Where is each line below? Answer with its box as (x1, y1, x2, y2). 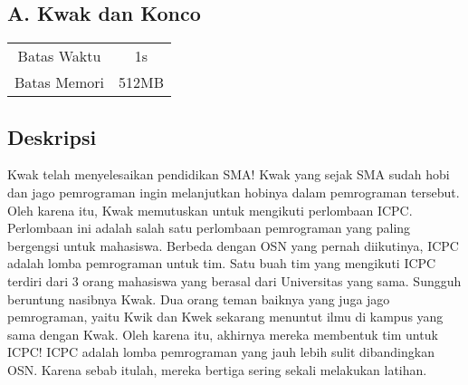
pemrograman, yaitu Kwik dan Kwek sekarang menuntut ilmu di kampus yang (7, 307, 444, 326)
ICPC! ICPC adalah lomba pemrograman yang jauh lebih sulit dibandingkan (7, 342, 435, 361)
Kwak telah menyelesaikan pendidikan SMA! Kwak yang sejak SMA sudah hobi (7, 165, 450, 184)
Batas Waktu (17, 45, 101, 67)
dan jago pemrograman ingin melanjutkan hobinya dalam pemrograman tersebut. (7, 183, 460, 201)
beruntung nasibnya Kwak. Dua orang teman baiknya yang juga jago (7, 289, 390, 308)
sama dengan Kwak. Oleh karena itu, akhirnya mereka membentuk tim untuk (7, 324, 438, 343)
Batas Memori (14, 72, 105, 93)
